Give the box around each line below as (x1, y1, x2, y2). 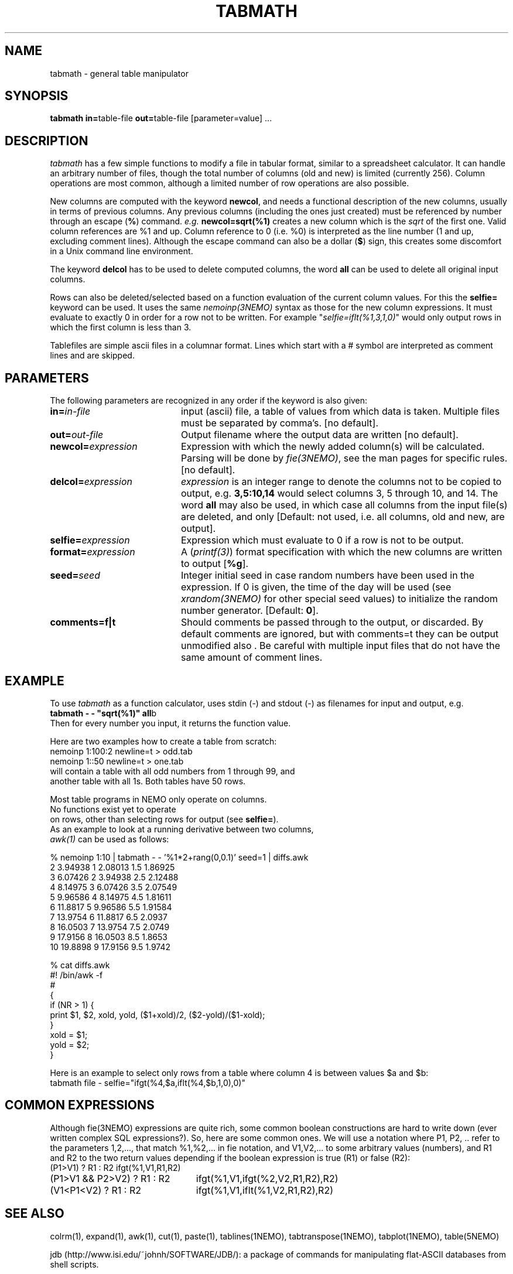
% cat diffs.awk (50, 959, 110, 970)
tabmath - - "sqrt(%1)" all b (50, 708, 157, 718)
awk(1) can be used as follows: (50, 834, 169, 844)
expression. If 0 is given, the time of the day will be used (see (180, 581, 452, 593)
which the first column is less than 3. (50, 322, 191, 333)
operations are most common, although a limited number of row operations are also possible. (50, 178, 409, 189)
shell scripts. (50, 1259, 99, 1269)
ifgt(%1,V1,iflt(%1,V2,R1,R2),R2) (196, 1184, 333, 1196)
